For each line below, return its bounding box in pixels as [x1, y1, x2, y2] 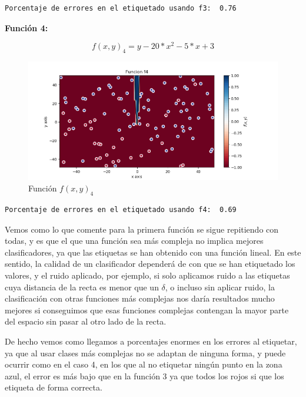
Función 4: [5, 21, 48, 34]
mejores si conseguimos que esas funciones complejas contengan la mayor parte [5, 303, 289, 316]
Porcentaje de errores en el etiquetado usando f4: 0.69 [5, 206, 237, 214]
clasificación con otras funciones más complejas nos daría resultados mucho [5, 292, 275, 305]
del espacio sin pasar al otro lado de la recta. [5, 315, 167, 327]
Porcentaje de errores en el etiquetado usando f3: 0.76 [5, 4, 237, 12]
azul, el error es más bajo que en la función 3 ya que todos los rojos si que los [5, 369, 284, 382]
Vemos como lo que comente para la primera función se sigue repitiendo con [5, 223, 279, 235]
